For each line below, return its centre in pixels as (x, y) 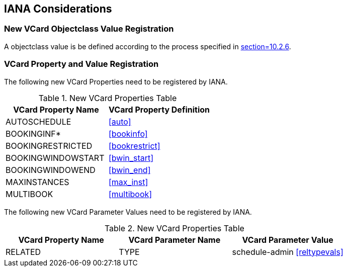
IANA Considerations (58, 9)
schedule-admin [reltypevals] (288, 252)
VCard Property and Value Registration (81, 64)
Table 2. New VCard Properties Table (174, 228)
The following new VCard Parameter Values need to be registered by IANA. (128, 212)
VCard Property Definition (159, 109)
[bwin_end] (130, 170)
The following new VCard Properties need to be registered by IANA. (116, 81)
